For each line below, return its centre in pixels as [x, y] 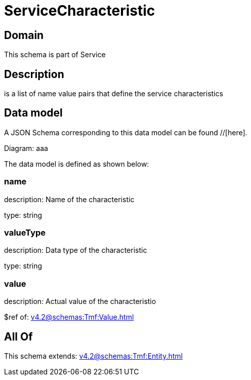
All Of [18, 336]
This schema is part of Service [55, 55]
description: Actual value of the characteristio [80, 301]
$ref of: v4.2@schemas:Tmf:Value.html [69, 317]
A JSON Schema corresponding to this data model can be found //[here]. [126, 132]
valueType [25, 232]
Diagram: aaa [26, 148]
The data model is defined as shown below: [77, 164]
